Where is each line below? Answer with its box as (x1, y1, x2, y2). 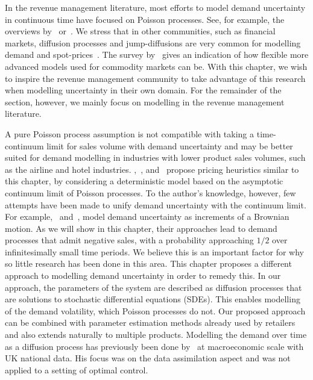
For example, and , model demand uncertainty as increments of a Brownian (5, 210, 289, 223)
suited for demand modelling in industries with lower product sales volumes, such (5, 151, 306, 164)
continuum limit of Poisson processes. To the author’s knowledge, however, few (5, 186, 296, 199)
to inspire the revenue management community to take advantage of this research (5, 72, 306, 84)
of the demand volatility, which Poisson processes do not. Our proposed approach (5, 304, 306, 317)
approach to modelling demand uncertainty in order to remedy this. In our (5, 269, 281, 282)
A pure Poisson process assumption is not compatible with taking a (5, 127, 255, 140)
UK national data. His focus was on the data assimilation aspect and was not (5, 352, 291, 364)
